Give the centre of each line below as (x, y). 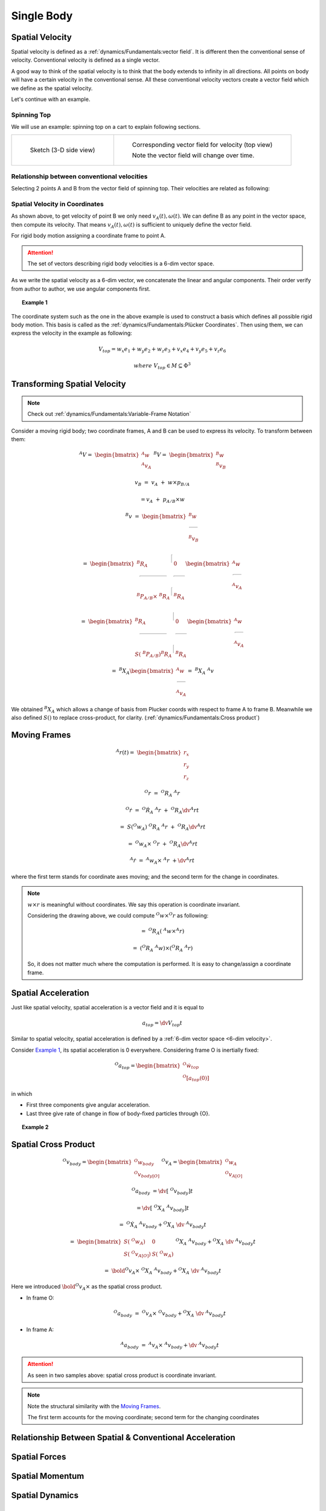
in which (22, 1094)
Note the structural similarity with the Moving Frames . (94, 1406)
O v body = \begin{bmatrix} (97, 1162)
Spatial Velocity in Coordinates (57, 204)
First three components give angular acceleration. (88, 1105)
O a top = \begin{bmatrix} (148, 1066)
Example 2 (35, 1127)
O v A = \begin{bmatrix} (192, 1162)
